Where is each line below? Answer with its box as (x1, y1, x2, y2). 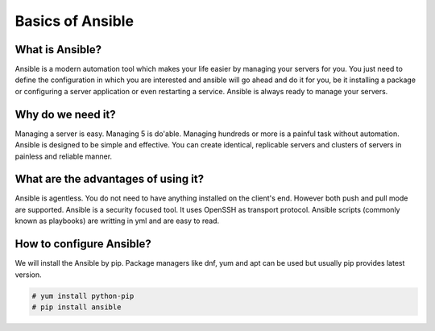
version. (14, 270, 42, 279)
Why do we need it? (14, 107, 116, 121)
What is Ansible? (14, 43, 102, 56)
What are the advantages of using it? (14, 172, 205, 186)
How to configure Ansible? (14, 238, 152, 251)
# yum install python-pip (31, 291, 135, 300)
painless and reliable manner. (14, 151, 113, 161)
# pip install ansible (31, 302, 122, 312)
